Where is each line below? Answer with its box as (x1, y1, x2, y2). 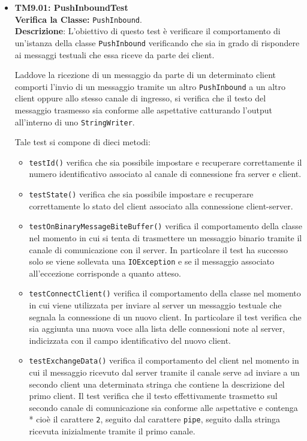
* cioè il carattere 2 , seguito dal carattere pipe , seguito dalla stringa (29, 413, 281, 425)
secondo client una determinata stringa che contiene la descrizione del (29, 377, 285, 390)
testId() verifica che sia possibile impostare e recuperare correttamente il (29, 155, 302, 168)
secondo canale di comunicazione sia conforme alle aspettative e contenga (29, 401, 298, 413)
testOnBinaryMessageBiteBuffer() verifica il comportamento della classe (29, 220, 303, 232)
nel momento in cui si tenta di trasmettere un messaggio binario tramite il (29, 231, 302, 244)
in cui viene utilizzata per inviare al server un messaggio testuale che (29, 299, 282, 311)
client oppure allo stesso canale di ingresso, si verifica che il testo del (14, 92, 266, 104)
